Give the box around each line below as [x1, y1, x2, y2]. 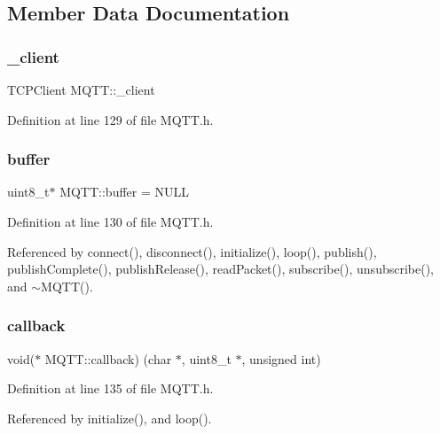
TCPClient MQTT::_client [7, 81, 155, 98]
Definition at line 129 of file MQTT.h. [7, 110, 214, 128]
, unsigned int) [241, 349, 321, 368]
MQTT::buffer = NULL [59, 182, 190, 201]
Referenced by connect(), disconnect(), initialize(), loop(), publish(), [7, 242, 377, 260]
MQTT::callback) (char [44, 349, 172, 368]
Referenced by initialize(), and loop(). [7, 408, 212, 427]
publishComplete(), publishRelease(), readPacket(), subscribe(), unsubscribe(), [7, 260, 434, 278]
